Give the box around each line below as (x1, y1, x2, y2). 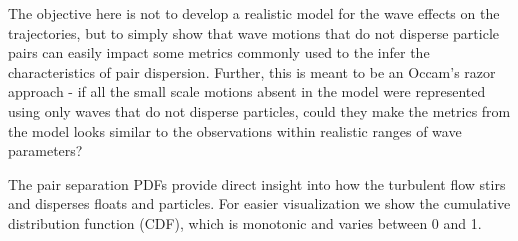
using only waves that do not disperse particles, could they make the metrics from (8, 100, 511, 121)
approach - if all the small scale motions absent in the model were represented (8, 81, 486, 102)
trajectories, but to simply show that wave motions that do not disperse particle (8, 22, 499, 43)
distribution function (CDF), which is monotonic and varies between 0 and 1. (8, 212, 482, 233)
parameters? (8, 140, 83, 161)
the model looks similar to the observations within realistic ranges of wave (8, 120, 462, 141)
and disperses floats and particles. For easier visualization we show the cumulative (8, 193, 511, 214)
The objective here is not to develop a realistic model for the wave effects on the (8, 3, 500, 23)
